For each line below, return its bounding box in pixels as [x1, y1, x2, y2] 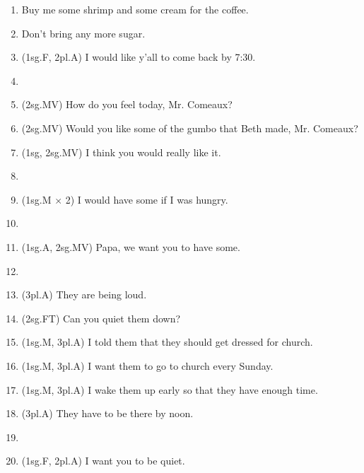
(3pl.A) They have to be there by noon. [21, 406, 194, 421]
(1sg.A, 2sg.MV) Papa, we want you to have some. [21, 239, 240, 254]
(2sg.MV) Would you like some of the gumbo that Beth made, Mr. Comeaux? [21, 120, 358, 135]
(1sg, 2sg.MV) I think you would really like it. [21, 144, 221, 159]
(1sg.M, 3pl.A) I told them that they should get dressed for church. [21, 334, 313, 349]
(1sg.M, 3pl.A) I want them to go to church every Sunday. [21, 358, 274, 373]
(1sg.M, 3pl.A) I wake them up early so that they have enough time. [21, 382, 318, 397]
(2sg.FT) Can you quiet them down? [21, 310, 181, 325]
